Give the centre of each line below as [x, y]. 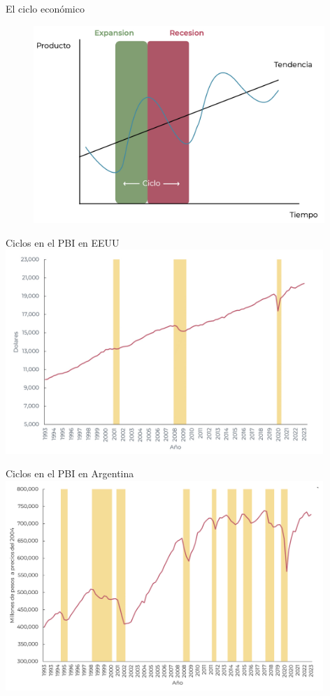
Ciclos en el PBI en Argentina [70, 473]
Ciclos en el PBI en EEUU [63, 242]
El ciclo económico [45, 8]
